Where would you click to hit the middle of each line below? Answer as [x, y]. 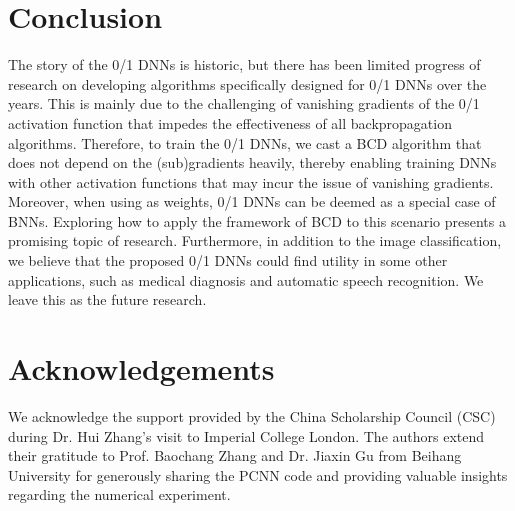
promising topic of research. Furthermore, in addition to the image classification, [255, 240]
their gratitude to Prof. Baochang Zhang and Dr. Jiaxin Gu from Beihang [235, 455]
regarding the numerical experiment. [119, 494]
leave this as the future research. [107, 299]
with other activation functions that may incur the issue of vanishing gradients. [251, 181]
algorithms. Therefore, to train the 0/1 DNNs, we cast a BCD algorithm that [245, 142]
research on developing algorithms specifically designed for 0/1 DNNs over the [247, 83]
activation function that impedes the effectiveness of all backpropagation [230, 122]
